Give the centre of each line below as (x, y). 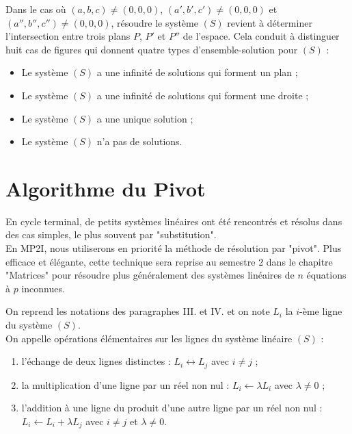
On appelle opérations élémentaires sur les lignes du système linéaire (149, 338)
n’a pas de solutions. (139, 141)
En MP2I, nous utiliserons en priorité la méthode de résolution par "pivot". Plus (174, 248)
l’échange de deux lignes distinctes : (96, 361)
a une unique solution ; (145, 118)
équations (326, 275)
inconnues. (43, 288)
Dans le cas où (36, 9)
